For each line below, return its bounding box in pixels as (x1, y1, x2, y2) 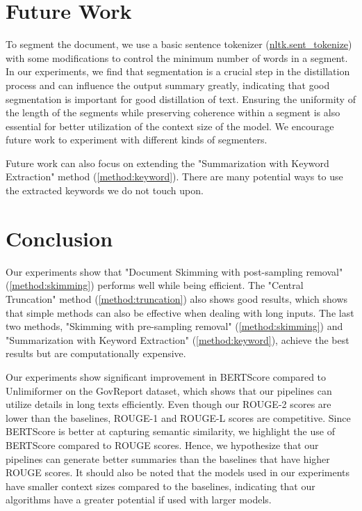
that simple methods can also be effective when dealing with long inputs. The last (6, 305, 354, 320)
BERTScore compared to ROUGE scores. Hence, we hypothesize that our (6, 437, 319, 452)
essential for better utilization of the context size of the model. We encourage (6, 118, 334, 133)
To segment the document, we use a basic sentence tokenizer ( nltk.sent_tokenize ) (6, 37, 352, 52)
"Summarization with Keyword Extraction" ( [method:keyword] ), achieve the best (6, 332, 349, 347)
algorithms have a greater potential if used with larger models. (6, 492, 272, 507)
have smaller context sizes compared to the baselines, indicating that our (6, 478, 315, 493)
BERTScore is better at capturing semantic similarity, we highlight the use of (6, 424, 335, 439)
